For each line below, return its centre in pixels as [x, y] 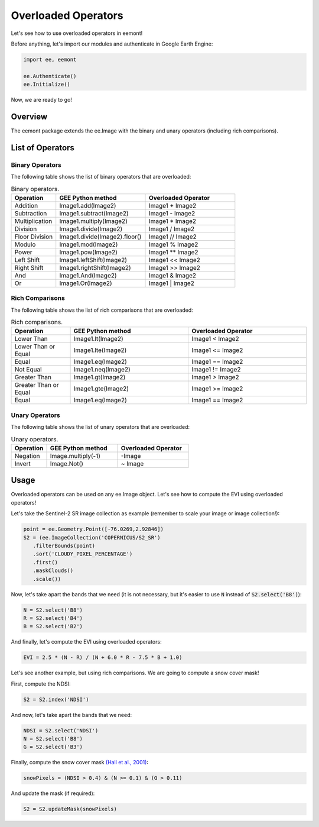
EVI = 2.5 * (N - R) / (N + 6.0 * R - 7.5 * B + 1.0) [103, 658]
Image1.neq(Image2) [102, 370]
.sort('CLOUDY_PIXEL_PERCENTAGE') [83, 554]
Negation [27, 456]
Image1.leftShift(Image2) [93, 260]
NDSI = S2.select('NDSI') [61, 730]
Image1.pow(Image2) [88, 252]
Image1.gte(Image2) [101, 389]
